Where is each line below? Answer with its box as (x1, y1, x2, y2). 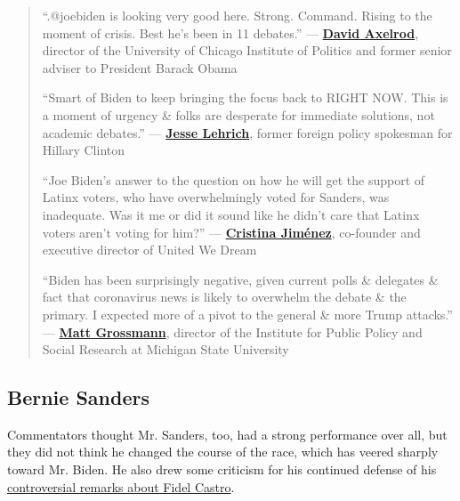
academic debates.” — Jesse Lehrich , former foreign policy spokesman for (42, 123, 453, 141)
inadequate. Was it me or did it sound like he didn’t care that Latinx (42, 205, 420, 223)
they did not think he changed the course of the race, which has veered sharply (7, 442, 439, 461)
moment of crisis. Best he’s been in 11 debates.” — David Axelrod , (42, 23, 419, 42)
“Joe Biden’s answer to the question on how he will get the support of (42, 170, 425, 189)
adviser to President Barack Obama (42, 58, 238, 77)
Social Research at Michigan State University (42, 340, 289, 359)
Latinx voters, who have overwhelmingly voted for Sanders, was (42, 188, 390, 206)
